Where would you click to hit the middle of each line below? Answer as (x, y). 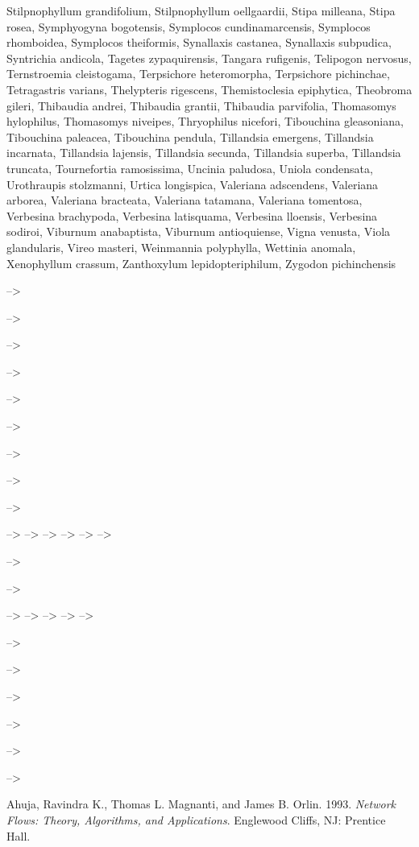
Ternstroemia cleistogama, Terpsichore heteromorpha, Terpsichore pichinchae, (198, 74)
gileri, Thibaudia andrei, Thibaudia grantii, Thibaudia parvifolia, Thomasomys (201, 105)
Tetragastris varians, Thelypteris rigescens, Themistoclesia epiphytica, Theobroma (209, 89)
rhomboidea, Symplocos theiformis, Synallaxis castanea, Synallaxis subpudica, (199, 42)
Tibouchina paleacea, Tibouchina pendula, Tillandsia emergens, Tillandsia (190, 136)
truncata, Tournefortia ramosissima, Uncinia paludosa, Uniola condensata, (190, 168)
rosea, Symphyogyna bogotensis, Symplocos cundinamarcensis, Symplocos (189, 26)
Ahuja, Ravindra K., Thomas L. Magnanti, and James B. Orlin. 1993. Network (201, 804)
